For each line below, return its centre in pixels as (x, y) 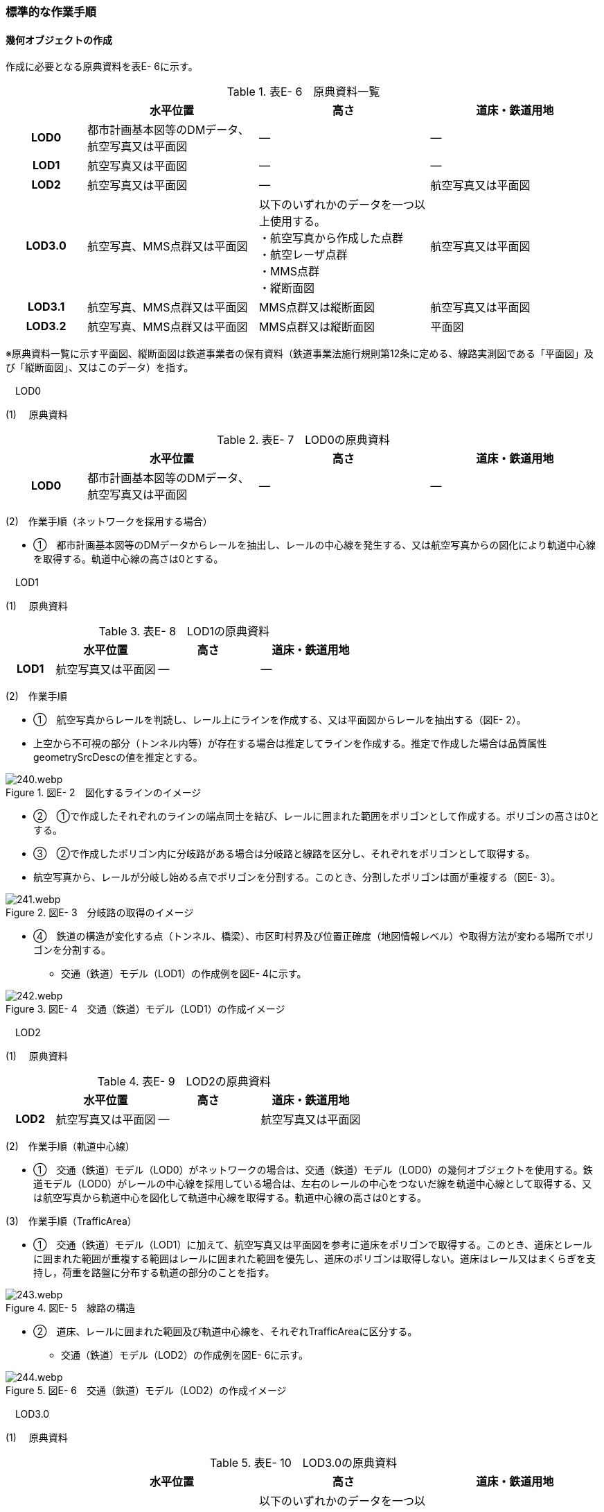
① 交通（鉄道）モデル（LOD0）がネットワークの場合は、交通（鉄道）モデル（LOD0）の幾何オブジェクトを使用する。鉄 (313, 1170)
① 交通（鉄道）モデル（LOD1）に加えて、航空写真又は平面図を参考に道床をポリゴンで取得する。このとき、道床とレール (313, 1245)
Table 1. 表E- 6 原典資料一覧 (303, 92)
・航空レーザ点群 (303, 255)
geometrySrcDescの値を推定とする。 (118, 757)
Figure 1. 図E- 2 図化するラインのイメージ (104, 793)
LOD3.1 (46, 307)
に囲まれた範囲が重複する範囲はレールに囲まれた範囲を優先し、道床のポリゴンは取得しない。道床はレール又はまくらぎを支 (314, 1259)
